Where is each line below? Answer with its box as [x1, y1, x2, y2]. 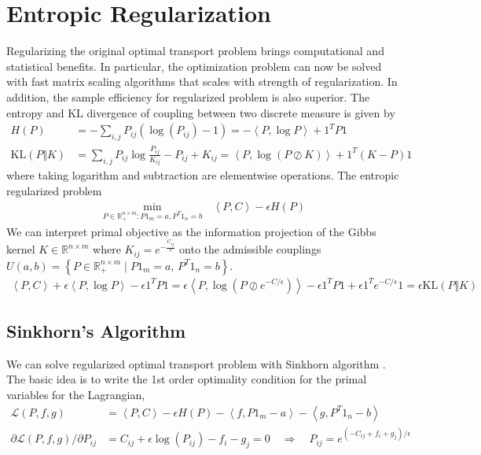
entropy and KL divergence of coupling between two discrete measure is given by [6, 104, 395, 120]
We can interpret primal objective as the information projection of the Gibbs [6, 223, 376, 239]
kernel [6, 241, 35, 257]
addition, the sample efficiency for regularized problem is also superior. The [6, 88, 370, 105]
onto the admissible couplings [179, 241, 321, 257]
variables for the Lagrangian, [6, 386, 145, 402]
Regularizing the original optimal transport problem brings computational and [6, 43, 384, 59]
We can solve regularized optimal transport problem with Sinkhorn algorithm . [6, 355, 386, 372]
